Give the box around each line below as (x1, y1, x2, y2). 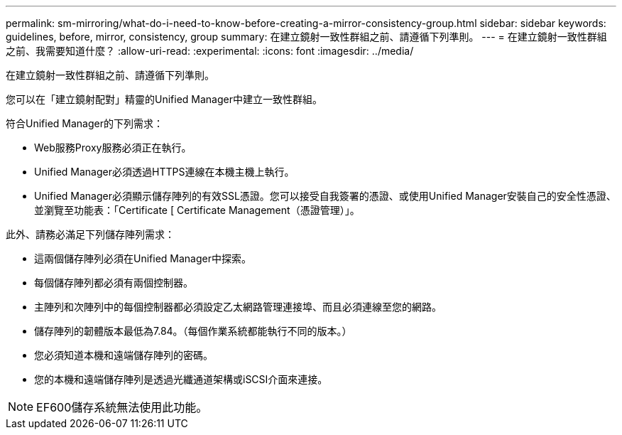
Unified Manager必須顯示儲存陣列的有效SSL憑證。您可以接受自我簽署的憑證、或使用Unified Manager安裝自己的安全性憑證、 (34, 190, 616, 202)
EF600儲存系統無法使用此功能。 (36, 400, 208, 414)
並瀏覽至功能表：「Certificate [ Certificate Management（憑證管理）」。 (34, 204, 360, 216)
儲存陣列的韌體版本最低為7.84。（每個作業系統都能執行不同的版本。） (34, 325, 352, 337)
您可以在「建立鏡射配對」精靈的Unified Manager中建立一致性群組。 (6, 93, 322, 105)
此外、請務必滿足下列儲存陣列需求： (6, 228, 175, 240)
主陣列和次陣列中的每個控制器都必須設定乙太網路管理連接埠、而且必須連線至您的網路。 (34, 301, 442, 313)
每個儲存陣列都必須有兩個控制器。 (34, 276, 193, 289)
